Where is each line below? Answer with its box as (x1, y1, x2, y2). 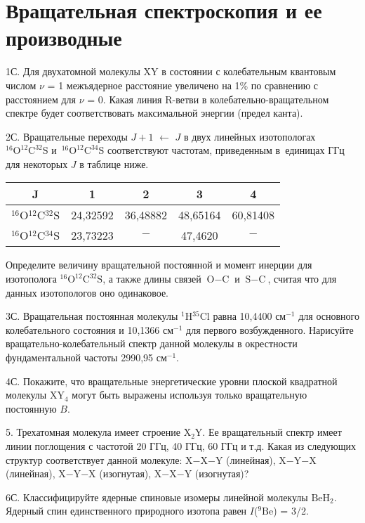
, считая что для (267, 271, 337, 286)
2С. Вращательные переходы (6, 129, 128, 143)
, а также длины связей (102, 271, 201, 286)
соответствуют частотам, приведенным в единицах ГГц (107, 143, 345, 157)
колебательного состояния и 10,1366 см (6, 322, 174, 337)
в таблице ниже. (79, 156, 149, 171)
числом (6, 77, 36, 92)
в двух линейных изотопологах (183, 129, 316, 143)
